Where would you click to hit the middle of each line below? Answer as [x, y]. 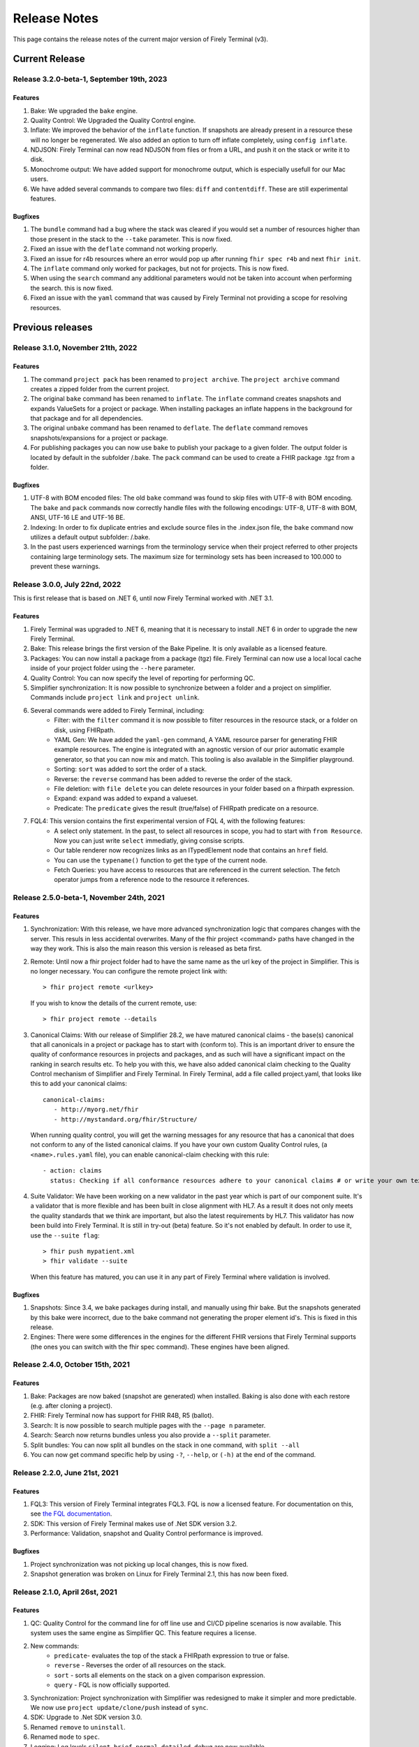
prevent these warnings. [65, 567]
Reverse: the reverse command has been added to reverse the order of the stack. [173, 778]
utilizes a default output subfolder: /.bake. [90, 537]
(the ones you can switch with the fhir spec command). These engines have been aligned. [160, 1347]
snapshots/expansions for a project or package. [99, 437]
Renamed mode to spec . [65, 1737]
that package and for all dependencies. [87, 419]
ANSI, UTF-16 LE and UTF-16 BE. [78, 518]
